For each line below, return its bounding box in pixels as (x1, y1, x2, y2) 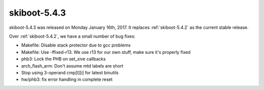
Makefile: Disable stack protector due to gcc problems (21, 42, 131, 48)
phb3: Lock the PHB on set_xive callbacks (21, 56, 106, 62)
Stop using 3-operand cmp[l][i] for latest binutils (21, 69, 119, 75)
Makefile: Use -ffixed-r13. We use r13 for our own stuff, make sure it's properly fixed (21, 49, 191, 55)
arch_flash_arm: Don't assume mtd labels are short (21, 63, 124, 68)
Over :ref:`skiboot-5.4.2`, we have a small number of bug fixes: (9, 33, 135, 39)
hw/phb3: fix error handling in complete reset (21, 76, 113, 83)
